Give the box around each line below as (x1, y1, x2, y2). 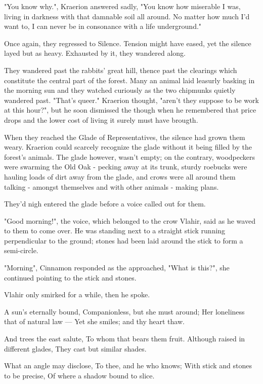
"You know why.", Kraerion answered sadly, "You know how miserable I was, (4, 1, 241, 11)
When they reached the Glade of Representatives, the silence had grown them (4, 131, 245, 142)
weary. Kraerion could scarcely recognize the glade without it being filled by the (4, 142, 252, 152)
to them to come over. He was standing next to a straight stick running (4, 225, 226, 236)
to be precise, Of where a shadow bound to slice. (4, 370, 155, 380)
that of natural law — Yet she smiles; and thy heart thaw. (4, 316, 185, 327)
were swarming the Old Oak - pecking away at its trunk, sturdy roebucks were (4, 161, 247, 172)
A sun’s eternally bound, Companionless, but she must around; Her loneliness (4, 306, 245, 317)
